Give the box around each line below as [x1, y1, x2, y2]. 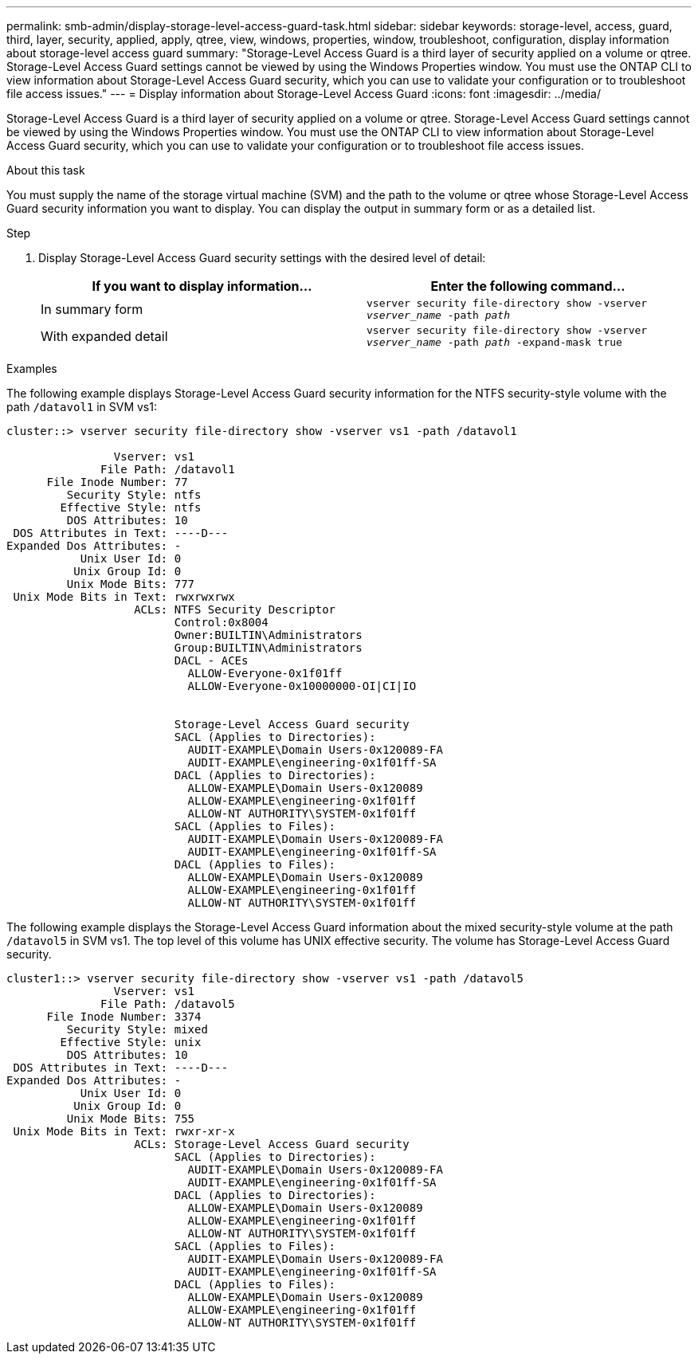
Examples [6, 362, 57, 375]
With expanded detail [41, 328, 168, 344]
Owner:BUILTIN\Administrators [174, 629, 363, 641]
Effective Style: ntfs [60, 501, 202, 514]
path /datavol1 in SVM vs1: [6, 400, 157, 413]
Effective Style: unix [60, 1036, 202, 1048]
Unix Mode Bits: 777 [66, 578, 195, 590]
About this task [6, 163, 85, 177]
